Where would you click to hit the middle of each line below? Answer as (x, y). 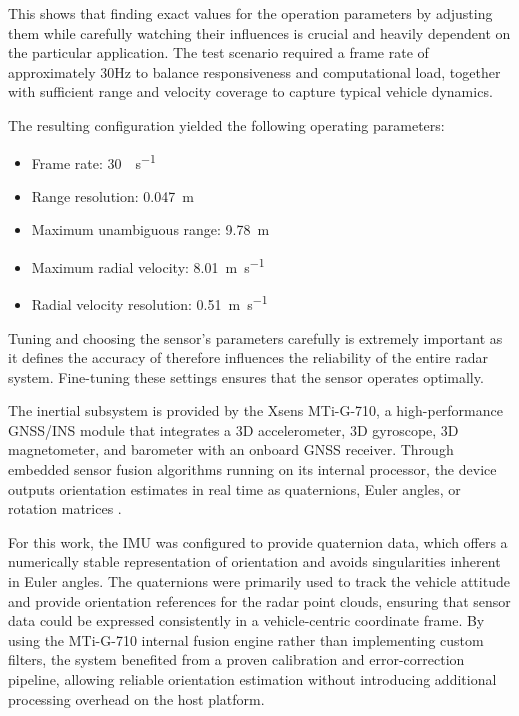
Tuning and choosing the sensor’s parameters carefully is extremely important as (255, 337)
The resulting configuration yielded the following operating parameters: (226, 124)
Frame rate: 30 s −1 (93, 161)
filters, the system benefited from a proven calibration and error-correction (236, 659)
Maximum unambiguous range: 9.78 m (150, 229)
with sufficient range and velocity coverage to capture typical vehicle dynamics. (250, 91)
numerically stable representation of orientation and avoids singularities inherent (254, 561)
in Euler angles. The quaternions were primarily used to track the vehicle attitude (259, 581)
